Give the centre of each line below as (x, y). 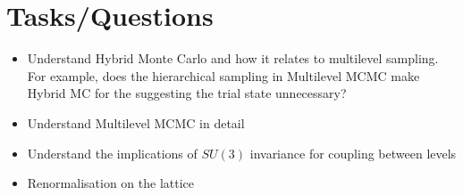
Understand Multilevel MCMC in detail (136, 122)
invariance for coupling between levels (353, 153)
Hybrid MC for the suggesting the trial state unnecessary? (187, 93)
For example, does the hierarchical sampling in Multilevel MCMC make (223, 75)
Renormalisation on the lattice (110, 183)
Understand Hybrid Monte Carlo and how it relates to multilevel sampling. (233, 58)
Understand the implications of (112, 153)
